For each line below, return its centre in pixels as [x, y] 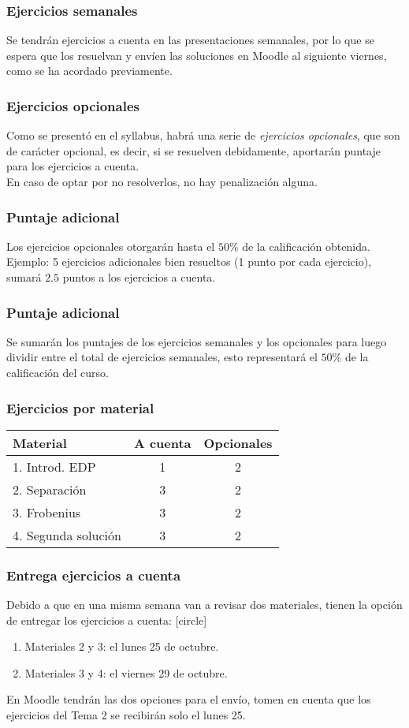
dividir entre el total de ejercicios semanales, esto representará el [162, 357]
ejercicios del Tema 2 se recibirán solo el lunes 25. [126, 715]
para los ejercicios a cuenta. [73, 166]
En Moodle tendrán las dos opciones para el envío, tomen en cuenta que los [189, 699]
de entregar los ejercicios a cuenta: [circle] [107, 620]
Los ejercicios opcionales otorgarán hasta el [111, 246]
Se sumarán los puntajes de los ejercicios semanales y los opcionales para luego [197, 341]
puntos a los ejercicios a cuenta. [139, 277]
